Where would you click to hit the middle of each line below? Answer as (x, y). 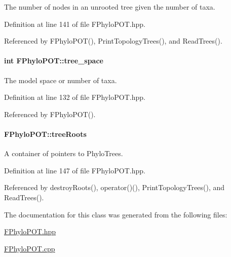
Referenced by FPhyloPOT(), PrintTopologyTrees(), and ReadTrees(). (113, 41)
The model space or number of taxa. (61, 80)
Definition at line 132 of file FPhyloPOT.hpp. (75, 97)
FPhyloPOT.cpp (30, 248)
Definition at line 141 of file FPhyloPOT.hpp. (75, 24)
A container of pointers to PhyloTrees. (64, 153)
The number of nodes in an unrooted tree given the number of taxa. (110, 7)
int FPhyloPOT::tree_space (54, 61)
